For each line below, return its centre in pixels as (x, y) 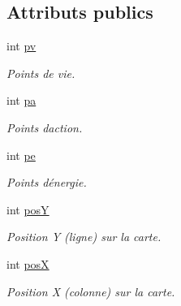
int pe (21, 155)
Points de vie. (41, 73)
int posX (28, 263)
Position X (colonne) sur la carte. (91, 291)
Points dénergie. (47, 182)
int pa (22, 100)
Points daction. (45, 127)
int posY (28, 209)
